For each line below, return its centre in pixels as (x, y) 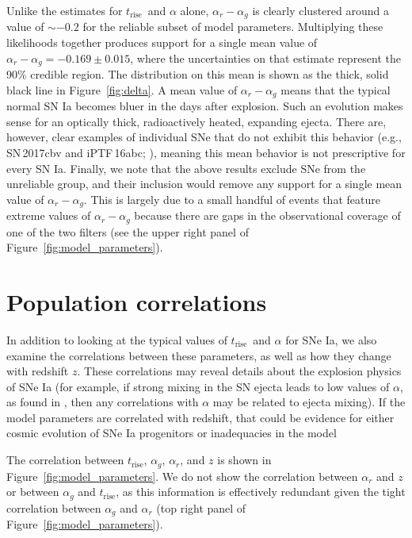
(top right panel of (201, 507)
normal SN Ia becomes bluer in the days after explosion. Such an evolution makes (205, 106)
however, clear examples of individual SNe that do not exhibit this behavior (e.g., (204, 137)
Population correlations (137, 301)
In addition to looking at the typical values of (117, 339)
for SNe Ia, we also (331, 339)
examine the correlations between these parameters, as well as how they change (199, 355)
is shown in (244, 460)
